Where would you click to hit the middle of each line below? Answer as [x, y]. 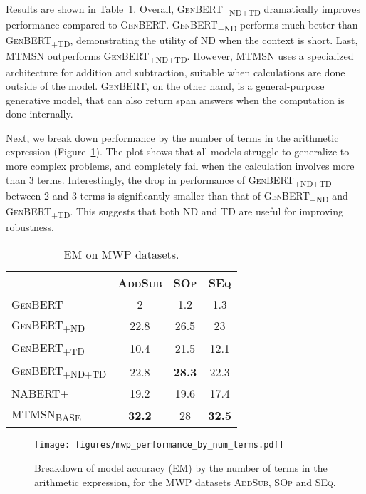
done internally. [40, 114]
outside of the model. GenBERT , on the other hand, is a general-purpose [165, 86]
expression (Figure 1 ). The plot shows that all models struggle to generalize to [178, 151]
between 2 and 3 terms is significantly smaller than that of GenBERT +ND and [177, 196]
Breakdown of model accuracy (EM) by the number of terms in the [181, 468]
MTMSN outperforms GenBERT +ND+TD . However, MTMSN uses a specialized [180, 57]
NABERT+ [40, 393]
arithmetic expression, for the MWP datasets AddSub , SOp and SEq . [185, 482]
